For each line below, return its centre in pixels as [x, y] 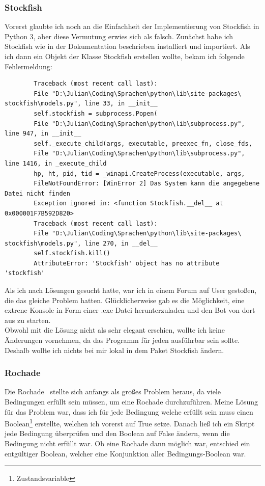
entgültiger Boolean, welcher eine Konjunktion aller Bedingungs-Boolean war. [125, 453]
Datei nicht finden [37, 193]
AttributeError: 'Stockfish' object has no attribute [127, 263]
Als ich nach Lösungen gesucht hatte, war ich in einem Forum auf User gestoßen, [131, 290]
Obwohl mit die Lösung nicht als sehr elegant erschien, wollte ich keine [115, 330]
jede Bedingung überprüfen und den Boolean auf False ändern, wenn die [117, 433]
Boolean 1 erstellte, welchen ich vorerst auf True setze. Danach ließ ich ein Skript [130, 423]
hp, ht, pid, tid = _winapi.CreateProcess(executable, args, [139, 173]
